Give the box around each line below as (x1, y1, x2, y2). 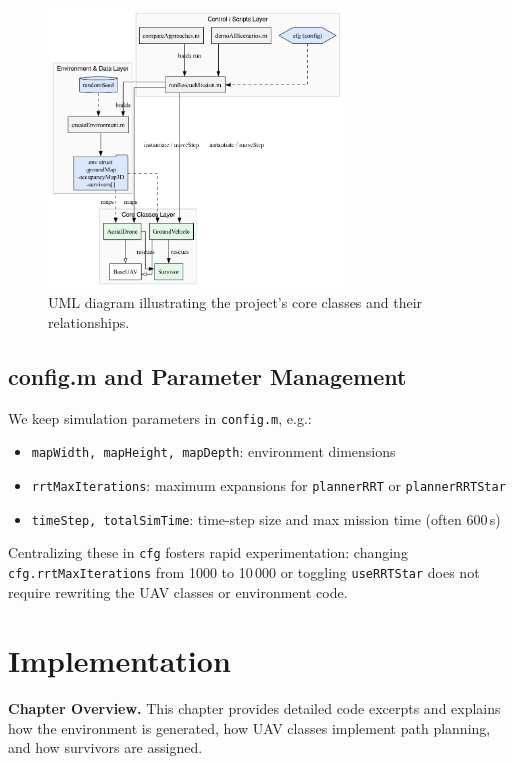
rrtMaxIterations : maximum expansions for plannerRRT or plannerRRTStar (31, 474, 506, 495)
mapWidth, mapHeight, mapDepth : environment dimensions (31, 441, 396, 462)
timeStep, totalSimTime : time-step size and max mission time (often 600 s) (31, 508, 501, 529)
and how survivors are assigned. (8, 737, 203, 758)
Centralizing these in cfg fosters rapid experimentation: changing (8, 542, 408, 563)
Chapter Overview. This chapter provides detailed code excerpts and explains (8, 698, 501, 719)
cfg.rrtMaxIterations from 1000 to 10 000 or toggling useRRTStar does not (8, 561, 480, 582)
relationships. (48, 311, 130, 332)
